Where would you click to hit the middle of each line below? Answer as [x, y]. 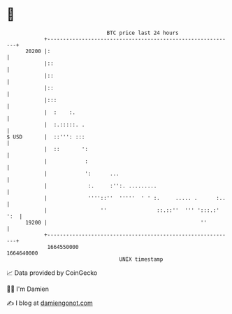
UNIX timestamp [141, 259]
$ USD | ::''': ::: [46, 137]
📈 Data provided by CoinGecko [52, 273]
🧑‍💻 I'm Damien [28, 289]
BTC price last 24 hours [143, 33]
